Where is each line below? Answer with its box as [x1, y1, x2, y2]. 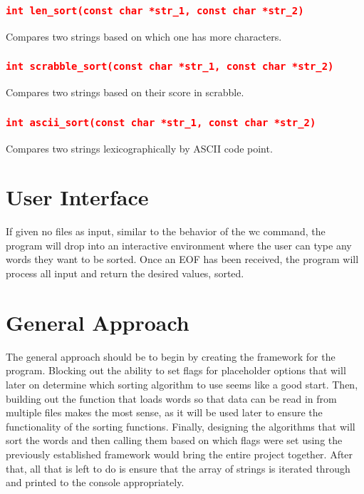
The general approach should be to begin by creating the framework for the [6, 349, 336, 364]
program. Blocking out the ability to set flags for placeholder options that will [6, 363, 346, 378]
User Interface [6, 182, 149, 212]
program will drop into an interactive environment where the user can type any [6, 237, 352, 252]
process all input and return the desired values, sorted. [6, 266, 244, 281]
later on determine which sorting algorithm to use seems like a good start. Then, [6, 376, 358, 391]
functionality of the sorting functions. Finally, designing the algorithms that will [6, 418, 355, 433]
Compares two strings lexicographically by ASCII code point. [6, 140, 273, 155]
